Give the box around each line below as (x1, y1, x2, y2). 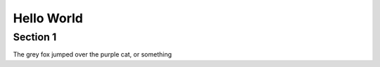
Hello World (13, 10, 84, 26)
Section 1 (13, 31, 57, 43)
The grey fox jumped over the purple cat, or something (13, 50, 172, 59)
